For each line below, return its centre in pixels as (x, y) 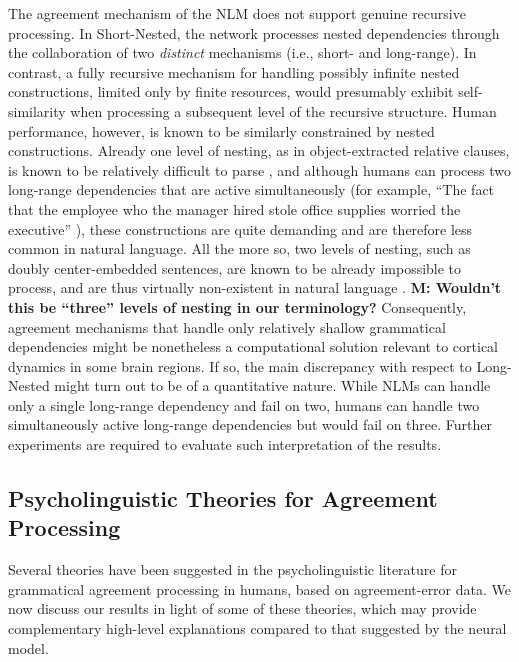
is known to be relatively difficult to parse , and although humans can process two (259, 169)
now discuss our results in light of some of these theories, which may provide (242, 608)
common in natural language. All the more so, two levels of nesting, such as (239, 248)
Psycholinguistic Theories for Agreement (223, 498)
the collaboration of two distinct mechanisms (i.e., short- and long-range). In (242, 52)
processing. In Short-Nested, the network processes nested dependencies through (254, 32)
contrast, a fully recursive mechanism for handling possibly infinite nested (234, 71)
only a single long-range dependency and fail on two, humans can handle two (244, 404)
